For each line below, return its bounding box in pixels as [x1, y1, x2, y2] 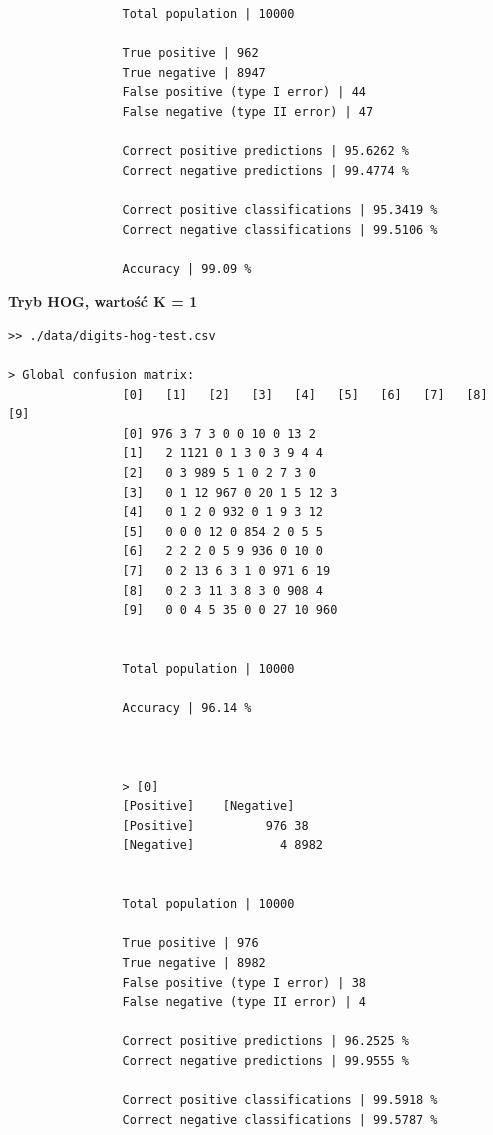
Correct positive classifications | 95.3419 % [122, 202, 438, 217]
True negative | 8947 [122, 65, 266, 80]
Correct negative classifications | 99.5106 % [122, 222, 438, 237]
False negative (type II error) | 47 [122, 104, 374, 119]
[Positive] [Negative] [122, 799, 295, 814]
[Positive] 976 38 [122, 818, 309, 833]
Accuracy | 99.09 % [122, 261, 252, 276]
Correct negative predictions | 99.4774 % [122, 163, 409, 178]
